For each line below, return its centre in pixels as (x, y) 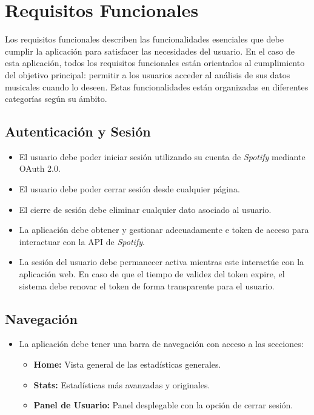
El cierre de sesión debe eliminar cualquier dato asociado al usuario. (145, 209)
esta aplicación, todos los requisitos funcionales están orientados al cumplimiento (155, 63)
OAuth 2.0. (40, 168)
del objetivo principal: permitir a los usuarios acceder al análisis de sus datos (148, 74)
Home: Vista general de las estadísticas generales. (127, 364)
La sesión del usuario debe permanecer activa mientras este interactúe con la (162, 262)
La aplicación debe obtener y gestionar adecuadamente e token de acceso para (164, 230)
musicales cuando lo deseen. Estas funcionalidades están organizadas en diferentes (157, 86)
